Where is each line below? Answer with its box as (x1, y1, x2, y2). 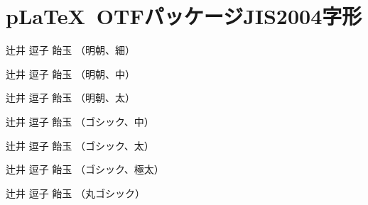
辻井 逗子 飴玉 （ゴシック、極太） (6, 162, 164, 177)
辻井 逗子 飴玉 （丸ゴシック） (6, 185, 145, 200)
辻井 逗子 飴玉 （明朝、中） (6, 66, 135, 81)
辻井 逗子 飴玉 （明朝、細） (6, 43, 135, 57)
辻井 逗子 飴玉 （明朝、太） (6, 90, 135, 105)
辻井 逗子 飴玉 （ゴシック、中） (6, 113, 154, 128)
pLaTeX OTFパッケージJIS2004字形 (6, 1, 362, 31)
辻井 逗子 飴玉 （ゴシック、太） (6, 138, 154, 153)
